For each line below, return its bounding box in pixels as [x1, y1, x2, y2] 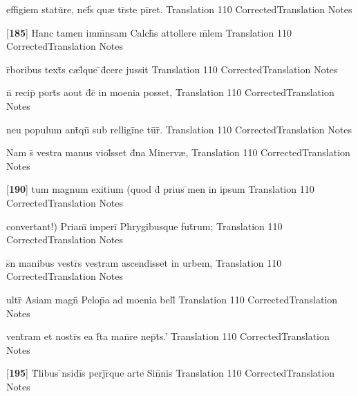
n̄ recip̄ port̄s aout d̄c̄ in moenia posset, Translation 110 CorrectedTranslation [6, 85, 335, 100]
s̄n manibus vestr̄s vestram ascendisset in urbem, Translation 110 [6, 255, 282, 270]
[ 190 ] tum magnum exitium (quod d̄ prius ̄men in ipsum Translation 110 [6, 182, 314, 196]
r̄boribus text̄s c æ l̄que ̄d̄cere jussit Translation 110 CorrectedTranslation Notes [6, 62, 338, 76]
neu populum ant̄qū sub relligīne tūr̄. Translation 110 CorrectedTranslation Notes [6, 122, 352, 136]
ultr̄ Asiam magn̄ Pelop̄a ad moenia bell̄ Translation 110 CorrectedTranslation [6, 292, 338, 306]
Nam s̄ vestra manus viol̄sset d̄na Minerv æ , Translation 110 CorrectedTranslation [6, 145, 350, 160]
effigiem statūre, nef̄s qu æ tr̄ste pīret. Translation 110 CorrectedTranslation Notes [6, 2, 352, 16]
